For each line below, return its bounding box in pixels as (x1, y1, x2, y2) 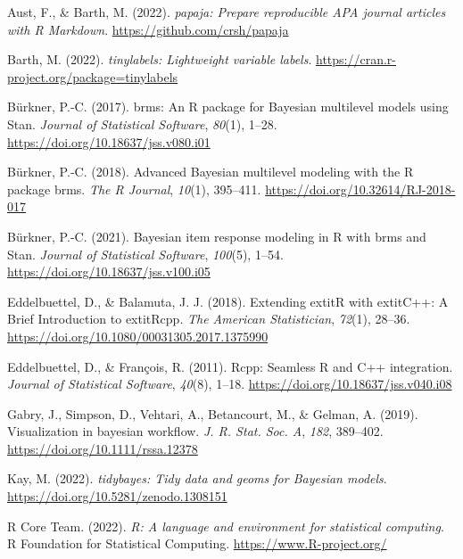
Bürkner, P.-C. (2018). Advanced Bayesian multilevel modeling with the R (7, 162, 414, 181)
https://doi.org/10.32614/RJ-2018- (265, 179, 456, 198)
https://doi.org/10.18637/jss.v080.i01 (7, 132, 211, 151)
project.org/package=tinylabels (7, 67, 178, 86)
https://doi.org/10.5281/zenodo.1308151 (7, 487, 227, 506)
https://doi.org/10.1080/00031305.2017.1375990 (7, 326, 269, 345)
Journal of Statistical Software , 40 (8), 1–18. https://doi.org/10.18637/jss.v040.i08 (7, 374, 452, 393)
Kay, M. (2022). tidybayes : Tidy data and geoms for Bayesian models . (7, 469, 387, 488)
